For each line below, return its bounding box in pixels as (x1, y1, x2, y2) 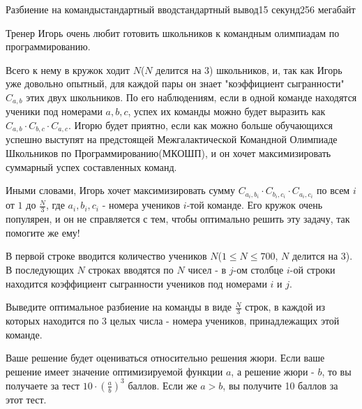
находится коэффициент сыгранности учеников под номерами (6, 276, 267, 290)
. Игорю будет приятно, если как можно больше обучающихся (68, 118, 333, 133)
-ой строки (289, 262, 335, 276)
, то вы (322, 364, 352, 378)
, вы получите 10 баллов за (223, 378, 338, 392)
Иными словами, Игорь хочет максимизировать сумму (6, 183, 235, 198)
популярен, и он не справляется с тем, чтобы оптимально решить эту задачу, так (6, 211, 350, 226)
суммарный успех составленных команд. (6, 159, 177, 174)
